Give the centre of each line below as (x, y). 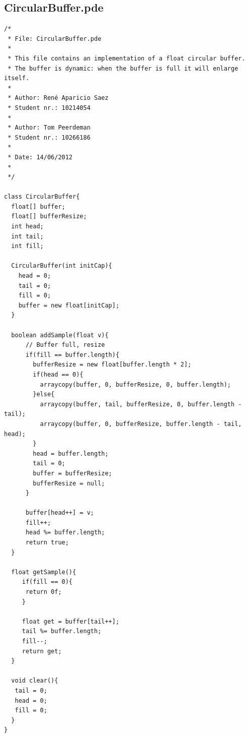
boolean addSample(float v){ (60, 335)
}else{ (44, 394)
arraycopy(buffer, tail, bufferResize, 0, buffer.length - (141, 404)
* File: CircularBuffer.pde (55, 39)
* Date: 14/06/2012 (40, 157)
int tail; (27, 236)
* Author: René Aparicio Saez (58, 98)
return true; (47, 543)
